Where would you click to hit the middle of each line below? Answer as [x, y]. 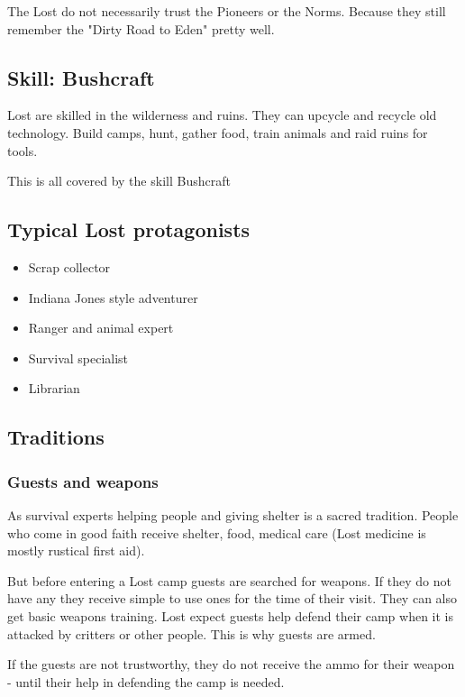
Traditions [56, 437]
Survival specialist [78, 358]
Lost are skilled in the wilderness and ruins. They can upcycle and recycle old [222, 115]
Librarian [54, 388]
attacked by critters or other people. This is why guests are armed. [191, 633]
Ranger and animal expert [101, 328]
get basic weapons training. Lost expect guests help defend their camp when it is [230, 615]
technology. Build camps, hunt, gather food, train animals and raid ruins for [218, 132]
